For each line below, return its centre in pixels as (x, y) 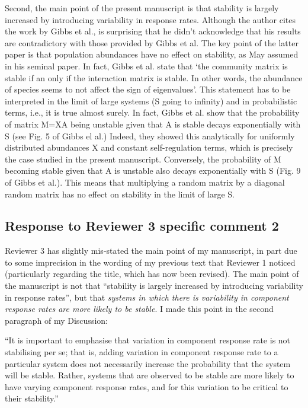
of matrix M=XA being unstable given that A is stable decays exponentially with (153, 124)
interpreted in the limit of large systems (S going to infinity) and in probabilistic (151, 101)
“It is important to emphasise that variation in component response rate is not (148, 340)
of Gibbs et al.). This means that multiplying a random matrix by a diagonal (145, 182)
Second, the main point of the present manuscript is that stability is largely (142, 8)
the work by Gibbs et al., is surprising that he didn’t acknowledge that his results (153, 31)
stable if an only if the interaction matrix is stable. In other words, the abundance (154, 77)
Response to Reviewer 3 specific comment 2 (142, 226)
